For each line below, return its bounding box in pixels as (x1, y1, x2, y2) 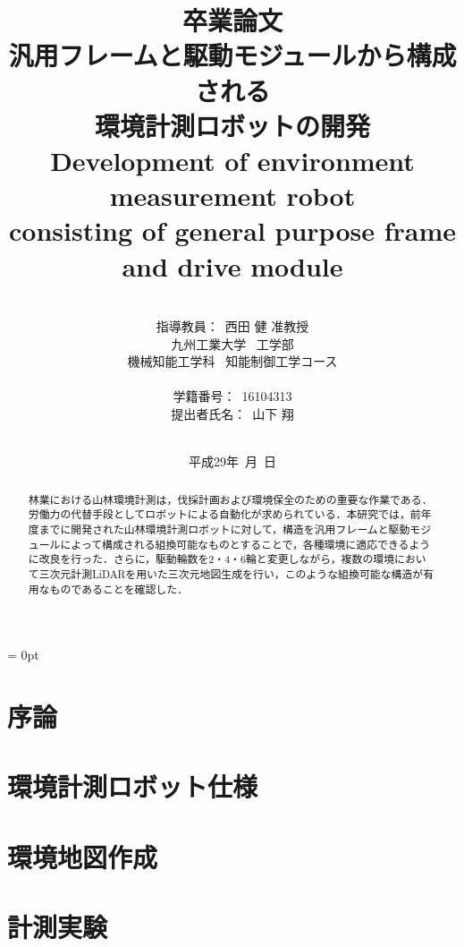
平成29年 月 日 (189, 452, 276, 471)
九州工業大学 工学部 (171, 334, 294, 353)
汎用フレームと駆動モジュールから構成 (8, 37, 457, 73)
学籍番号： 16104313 (173, 387, 292, 405)
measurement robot (109, 177, 356, 214)
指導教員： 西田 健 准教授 (156, 317, 309, 336)
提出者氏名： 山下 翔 (171, 405, 294, 422)
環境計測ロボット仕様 (7, 768, 258, 805)
